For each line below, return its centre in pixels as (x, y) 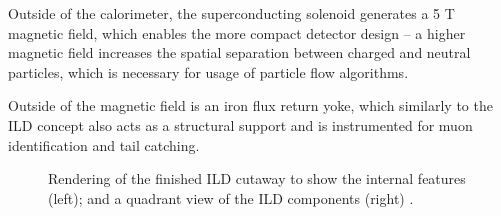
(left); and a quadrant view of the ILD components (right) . (231, 197)
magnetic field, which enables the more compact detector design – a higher (237, 32)
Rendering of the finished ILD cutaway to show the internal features (257, 178)
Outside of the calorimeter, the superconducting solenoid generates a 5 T (231, 13)
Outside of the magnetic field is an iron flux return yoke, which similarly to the (250, 105)
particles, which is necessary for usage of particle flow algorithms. (208, 71)
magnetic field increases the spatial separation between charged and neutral (239, 52)
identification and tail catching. (104, 144)
